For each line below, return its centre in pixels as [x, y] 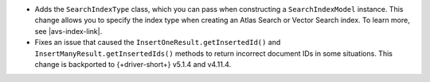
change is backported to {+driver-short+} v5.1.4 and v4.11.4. [133, 64]
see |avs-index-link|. [68, 31]
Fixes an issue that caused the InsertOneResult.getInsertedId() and [158, 43]
